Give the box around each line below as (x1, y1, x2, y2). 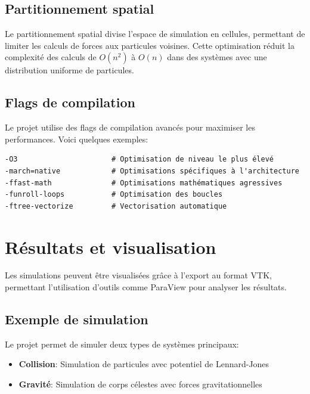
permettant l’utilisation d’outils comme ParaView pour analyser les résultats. (5, 281, 287, 293)
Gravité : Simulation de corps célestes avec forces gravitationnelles (18, 378, 262, 390)
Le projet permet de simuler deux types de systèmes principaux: (5, 337, 239, 350)
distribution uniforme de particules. (5, 64, 134, 76)
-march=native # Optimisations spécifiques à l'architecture (5, 166, 299, 175)
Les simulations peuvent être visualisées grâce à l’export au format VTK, (5, 269, 272, 281)
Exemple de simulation (5, 310, 148, 328)
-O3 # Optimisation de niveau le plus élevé (5, 155, 274, 164)
